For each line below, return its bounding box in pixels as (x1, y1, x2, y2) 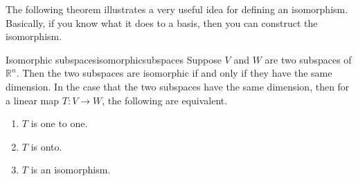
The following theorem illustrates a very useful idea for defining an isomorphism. (6, 2, 348, 16)
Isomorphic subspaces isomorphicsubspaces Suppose (6, 52, 222, 66)
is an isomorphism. (30, 162, 111, 177)
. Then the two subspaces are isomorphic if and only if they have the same (16, 66, 332, 80)
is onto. (30, 139, 62, 153)
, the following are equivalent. (102, 93, 228, 107)
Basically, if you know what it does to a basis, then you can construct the (6, 15, 318, 30)
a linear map (6, 93, 60, 107)
